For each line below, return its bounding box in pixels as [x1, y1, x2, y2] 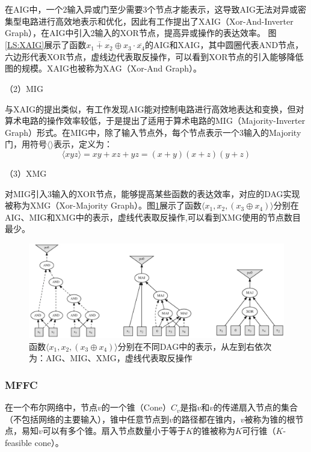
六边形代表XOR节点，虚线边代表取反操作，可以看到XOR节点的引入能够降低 [5, 50, 304, 63]
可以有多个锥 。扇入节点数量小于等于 [42, 424, 186, 437]
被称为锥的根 [244, 412, 295, 425]
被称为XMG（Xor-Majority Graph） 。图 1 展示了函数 [5, 199, 202, 212]
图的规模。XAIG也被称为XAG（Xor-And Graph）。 [5, 62, 202, 75]
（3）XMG [5, 166, 47, 179]
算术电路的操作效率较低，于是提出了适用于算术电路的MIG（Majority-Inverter [5, 114, 306, 127]
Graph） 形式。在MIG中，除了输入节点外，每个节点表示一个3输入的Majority [5, 126, 301, 138]
